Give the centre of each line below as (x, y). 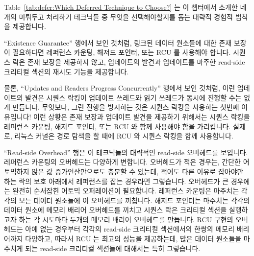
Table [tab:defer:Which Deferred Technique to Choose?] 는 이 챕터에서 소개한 (121, 7)
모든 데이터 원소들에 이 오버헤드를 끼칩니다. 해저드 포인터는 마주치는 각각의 (134, 200)
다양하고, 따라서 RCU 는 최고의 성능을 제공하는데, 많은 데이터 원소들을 (133, 239)
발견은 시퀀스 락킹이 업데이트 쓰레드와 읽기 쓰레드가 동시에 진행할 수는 (133, 97)
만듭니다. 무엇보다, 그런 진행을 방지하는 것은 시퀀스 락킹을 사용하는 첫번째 (126, 107)
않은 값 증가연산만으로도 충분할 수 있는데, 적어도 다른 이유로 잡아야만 (138, 171)
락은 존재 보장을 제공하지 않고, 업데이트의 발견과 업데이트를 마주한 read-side (129, 61)
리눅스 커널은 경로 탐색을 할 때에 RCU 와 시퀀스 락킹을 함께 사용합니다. (124, 136)
